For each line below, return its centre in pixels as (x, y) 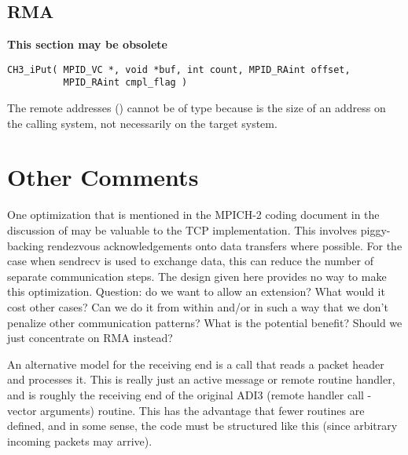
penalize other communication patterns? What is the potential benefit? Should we (205, 322)
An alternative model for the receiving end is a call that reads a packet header (196, 364)
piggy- (375, 230)
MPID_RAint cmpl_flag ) (125, 83)
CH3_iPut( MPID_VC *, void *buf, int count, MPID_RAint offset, (179, 69)
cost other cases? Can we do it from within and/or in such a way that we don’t (198, 306)
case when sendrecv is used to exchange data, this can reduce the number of (190, 261)
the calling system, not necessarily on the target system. (142, 123)
